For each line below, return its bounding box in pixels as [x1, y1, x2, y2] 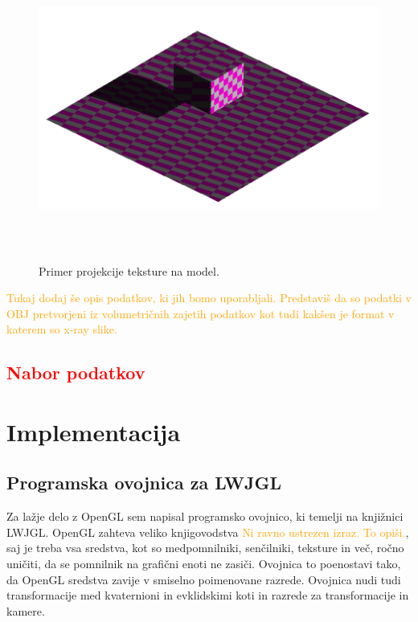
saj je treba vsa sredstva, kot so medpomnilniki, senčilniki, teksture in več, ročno [6, 539, 404, 556]
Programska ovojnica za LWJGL [6, 470, 282, 495]
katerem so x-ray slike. [6, 321, 117, 338]
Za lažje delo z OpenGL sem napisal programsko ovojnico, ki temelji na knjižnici [6, 508, 404, 525]
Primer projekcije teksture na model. [39, 262, 219, 279]
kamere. [6, 602, 45, 619]
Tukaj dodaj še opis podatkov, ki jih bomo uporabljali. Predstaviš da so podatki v [6, 289, 412, 306]
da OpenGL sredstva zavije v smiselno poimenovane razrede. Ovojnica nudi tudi [6, 571, 401, 587]
